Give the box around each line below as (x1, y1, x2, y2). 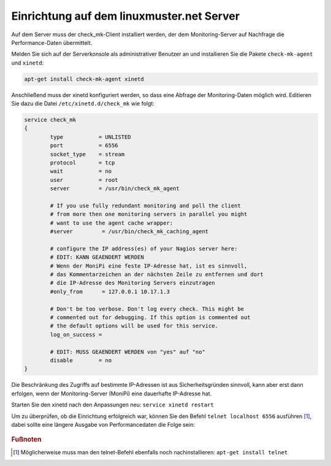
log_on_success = (50, 331, 102, 338)
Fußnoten (11, 435, 42, 444)
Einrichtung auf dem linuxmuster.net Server (11, 9, 240, 23)
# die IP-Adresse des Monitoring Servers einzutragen (50, 279, 215, 287)
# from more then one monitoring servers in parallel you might (50, 211, 248, 218)
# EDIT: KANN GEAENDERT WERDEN (50, 254, 144, 261)
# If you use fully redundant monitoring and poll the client (50, 202, 242, 209)
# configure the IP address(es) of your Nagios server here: (50, 245, 238, 252)
